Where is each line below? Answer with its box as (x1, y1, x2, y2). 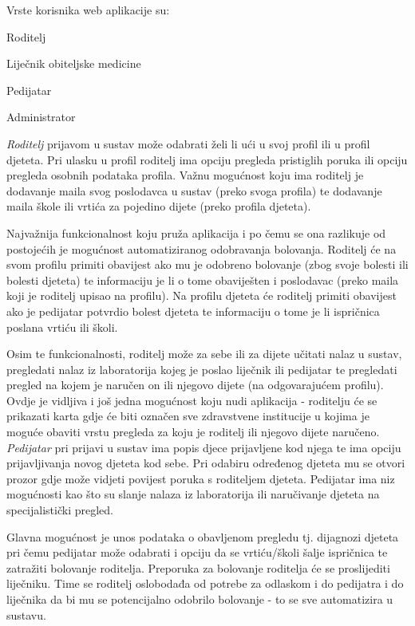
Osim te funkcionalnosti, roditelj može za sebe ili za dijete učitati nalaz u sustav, (6, 345, 402, 362)
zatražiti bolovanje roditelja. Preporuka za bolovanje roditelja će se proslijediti (6, 559, 390, 576)
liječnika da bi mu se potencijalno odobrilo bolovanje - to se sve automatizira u (6, 591, 393, 607)
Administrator (6, 108, 76, 125)
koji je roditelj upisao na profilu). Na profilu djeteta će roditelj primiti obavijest (6, 287, 397, 304)
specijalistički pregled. (6, 502, 113, 518)
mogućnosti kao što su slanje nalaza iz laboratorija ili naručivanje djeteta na (6, 486, 380, 502)
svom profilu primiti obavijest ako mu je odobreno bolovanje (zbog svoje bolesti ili (6, 256, 409, 273)
